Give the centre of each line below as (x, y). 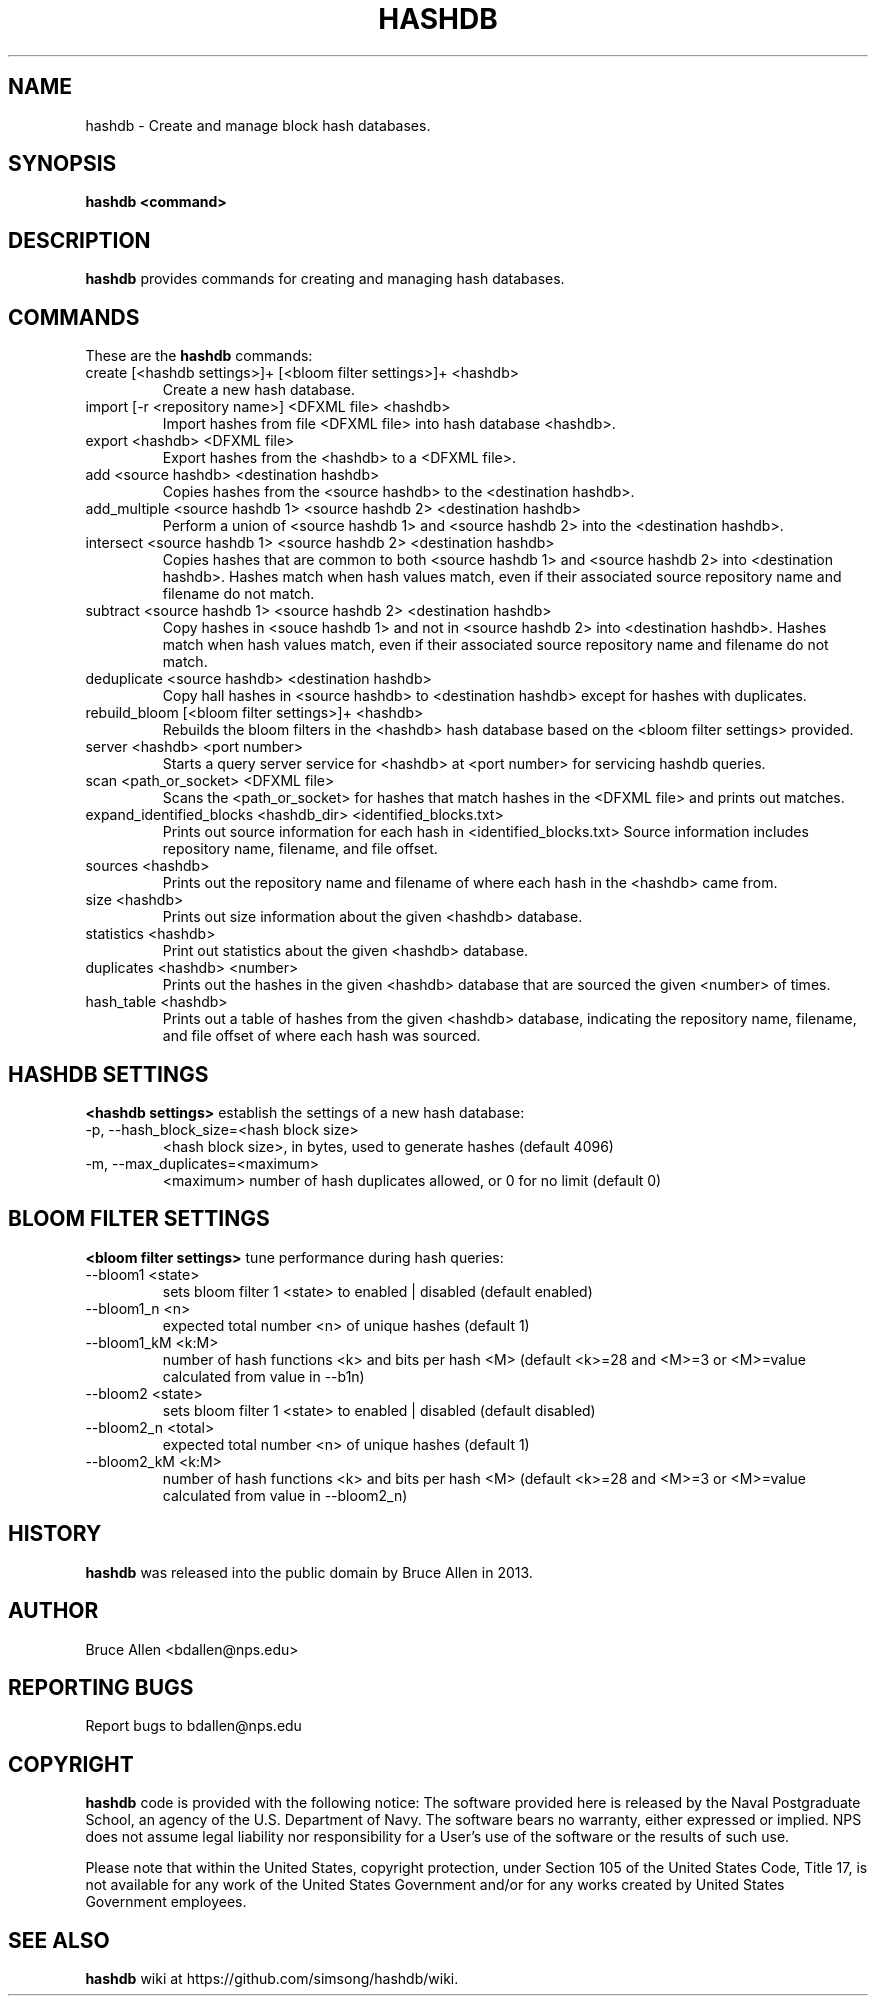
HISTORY (55, 1534)
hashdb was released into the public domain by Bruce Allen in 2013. (309, 1572)
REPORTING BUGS (101, 1687)
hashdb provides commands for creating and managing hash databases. (325, 279)
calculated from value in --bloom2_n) (285, 1495)
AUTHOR (53, 1611)
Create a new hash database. (258, 390)
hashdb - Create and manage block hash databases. (258, 125)
